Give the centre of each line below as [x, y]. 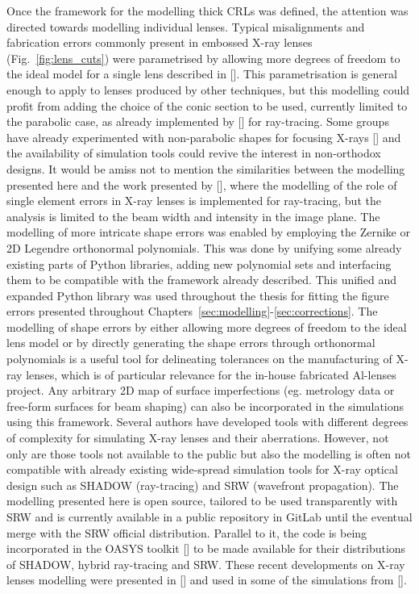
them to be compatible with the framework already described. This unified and [202, 280]
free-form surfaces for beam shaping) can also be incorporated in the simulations [205, 406]
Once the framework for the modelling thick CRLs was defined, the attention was [207, 10]
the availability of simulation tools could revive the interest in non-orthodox [194, 153]
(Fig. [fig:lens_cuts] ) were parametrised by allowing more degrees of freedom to [203, 58]
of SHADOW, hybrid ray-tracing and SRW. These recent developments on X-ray [206, 564]
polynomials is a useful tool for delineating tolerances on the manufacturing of [199, 359]
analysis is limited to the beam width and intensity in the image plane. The [193, 216]
